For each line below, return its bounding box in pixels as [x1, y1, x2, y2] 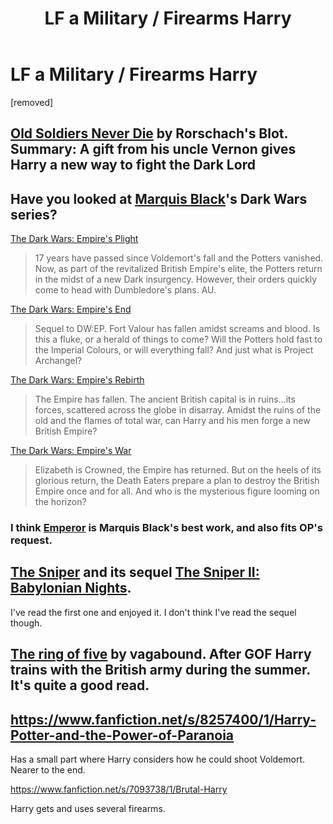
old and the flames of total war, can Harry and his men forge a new [34, 415, 311, 427]
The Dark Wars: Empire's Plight [10, 233, 139, 245]
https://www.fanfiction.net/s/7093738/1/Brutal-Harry [10, 783, 228, 796]
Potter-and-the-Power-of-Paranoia [10, 727, 235, 744]
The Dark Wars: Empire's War [10, 445, 132, 457]
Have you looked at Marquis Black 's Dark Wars [10, 190, 308, 207]
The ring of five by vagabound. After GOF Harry [10, 646, 312, 663]
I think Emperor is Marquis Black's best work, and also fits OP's [10, 521, 323, 535]
